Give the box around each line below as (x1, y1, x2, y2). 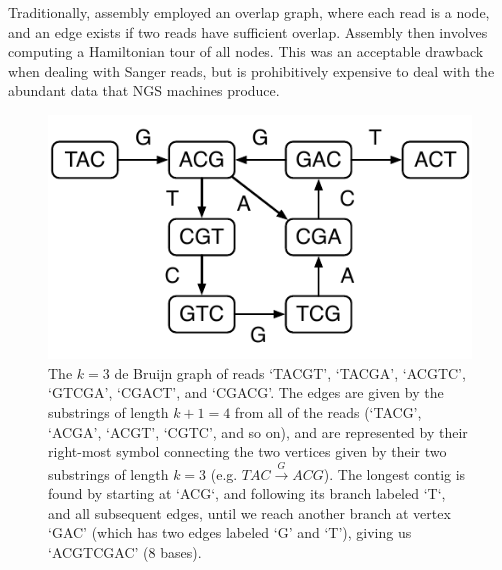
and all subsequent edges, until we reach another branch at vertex (48, 502, 451, 523)
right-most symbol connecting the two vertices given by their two (48, 441, 447, 462)
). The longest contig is (323, 463, 466, 484)
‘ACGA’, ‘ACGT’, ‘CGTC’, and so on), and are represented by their (48, 421, 468, 442)
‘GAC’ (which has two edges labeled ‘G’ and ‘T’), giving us (48, 522, 412, 543)
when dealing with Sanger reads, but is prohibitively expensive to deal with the (8, 60, 495, 81)
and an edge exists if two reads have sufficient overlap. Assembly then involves (8, 21, 488, 42)
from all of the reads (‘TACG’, (234, 401, 422, 422)
